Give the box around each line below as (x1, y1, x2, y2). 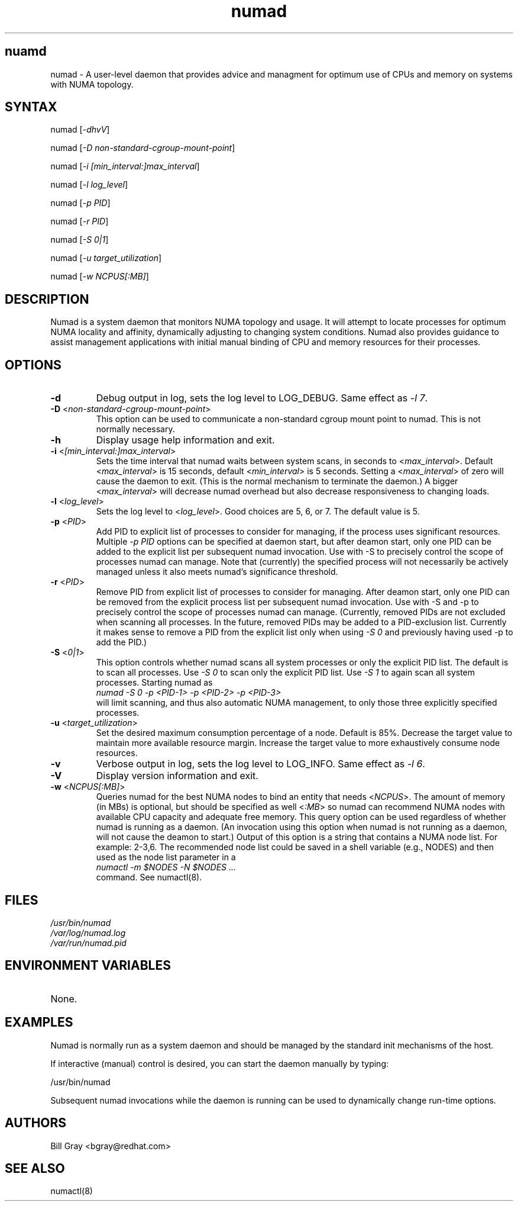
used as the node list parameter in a (96, 852, 236, 863)
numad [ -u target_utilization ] (50, 253, 162, 263)
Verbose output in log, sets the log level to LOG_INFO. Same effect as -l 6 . (96, 758, 425, 770)
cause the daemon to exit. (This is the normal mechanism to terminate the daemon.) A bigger (96, 476, 458, 487)
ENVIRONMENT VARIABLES (5, 958, 171, 973)
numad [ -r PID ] (50, 216, 109, 227)
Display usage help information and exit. (96, 434, 275, 446)
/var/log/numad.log (50, 927, 126, 938)
